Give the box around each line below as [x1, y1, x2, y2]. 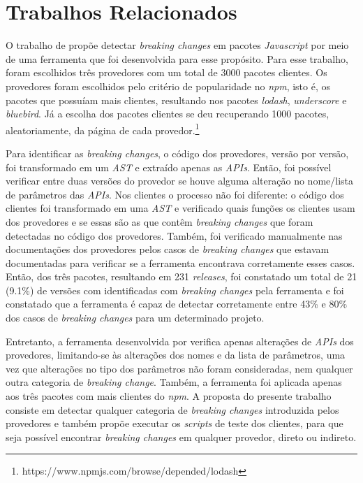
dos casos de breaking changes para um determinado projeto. [6, 310, 265, 325]
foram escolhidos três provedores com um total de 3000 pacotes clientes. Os [6, 65, 327, 80]
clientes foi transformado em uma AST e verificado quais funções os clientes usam [6, 201, 355, 215]
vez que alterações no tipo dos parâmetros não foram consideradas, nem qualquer [6, 361, 353, 375]
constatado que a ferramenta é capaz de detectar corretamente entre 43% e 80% [6, 296, 348, 311]
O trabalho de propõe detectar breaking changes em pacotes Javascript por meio [6, 38, 349, 52]
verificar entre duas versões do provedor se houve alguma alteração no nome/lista [6, 173, 354, 188]
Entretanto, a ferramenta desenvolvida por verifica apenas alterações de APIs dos [6, 333, 354, 348]
